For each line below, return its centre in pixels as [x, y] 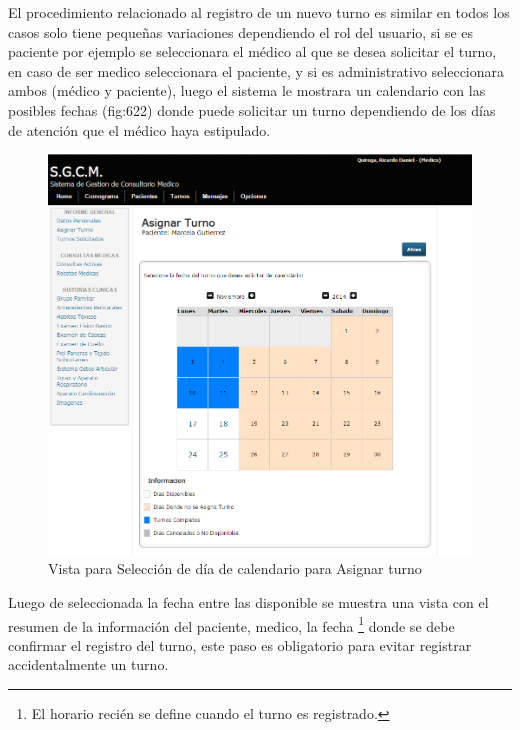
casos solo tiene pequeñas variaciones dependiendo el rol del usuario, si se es [241, 31]
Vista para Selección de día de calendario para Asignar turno [235, 568]
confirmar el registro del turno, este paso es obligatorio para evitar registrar [240, 644]
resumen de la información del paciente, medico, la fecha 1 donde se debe [231, 624]
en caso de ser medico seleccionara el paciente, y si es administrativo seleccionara [256, 70]
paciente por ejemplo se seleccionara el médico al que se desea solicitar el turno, [252, 51]
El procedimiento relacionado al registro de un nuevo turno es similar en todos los [259, 12]
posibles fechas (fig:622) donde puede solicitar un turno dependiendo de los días [252, 109]
